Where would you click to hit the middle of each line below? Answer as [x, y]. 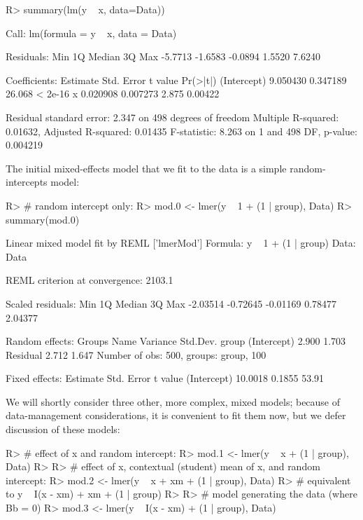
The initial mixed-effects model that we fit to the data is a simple [146, 168]
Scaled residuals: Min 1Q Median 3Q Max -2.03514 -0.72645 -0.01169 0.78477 [171, 303]
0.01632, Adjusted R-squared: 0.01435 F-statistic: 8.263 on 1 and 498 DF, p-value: [181, 131]
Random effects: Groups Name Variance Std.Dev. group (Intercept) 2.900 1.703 [176, 341]
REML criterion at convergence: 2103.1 [90, 280]
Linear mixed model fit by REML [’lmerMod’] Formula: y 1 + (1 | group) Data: [181, 243]
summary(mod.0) [43, 219]
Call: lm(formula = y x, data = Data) [91, 33]
